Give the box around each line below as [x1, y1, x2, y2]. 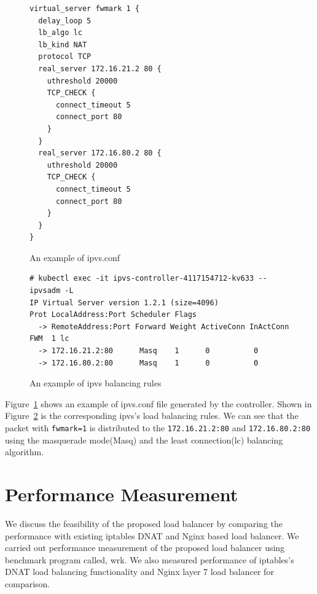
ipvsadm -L [29, 286, 74, 295]
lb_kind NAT [38, 40, 87, 49]
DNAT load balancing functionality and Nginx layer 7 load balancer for [5, 565, 274, 578]
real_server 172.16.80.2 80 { [38, 149, 162, 158]
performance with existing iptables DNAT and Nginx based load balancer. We [5, 529, 299, 542]
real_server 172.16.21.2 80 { [38, 64, 162, 73]
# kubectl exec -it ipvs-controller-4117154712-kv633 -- [29, 274, 267, 283]
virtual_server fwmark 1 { [29, 4, 139, 13]
